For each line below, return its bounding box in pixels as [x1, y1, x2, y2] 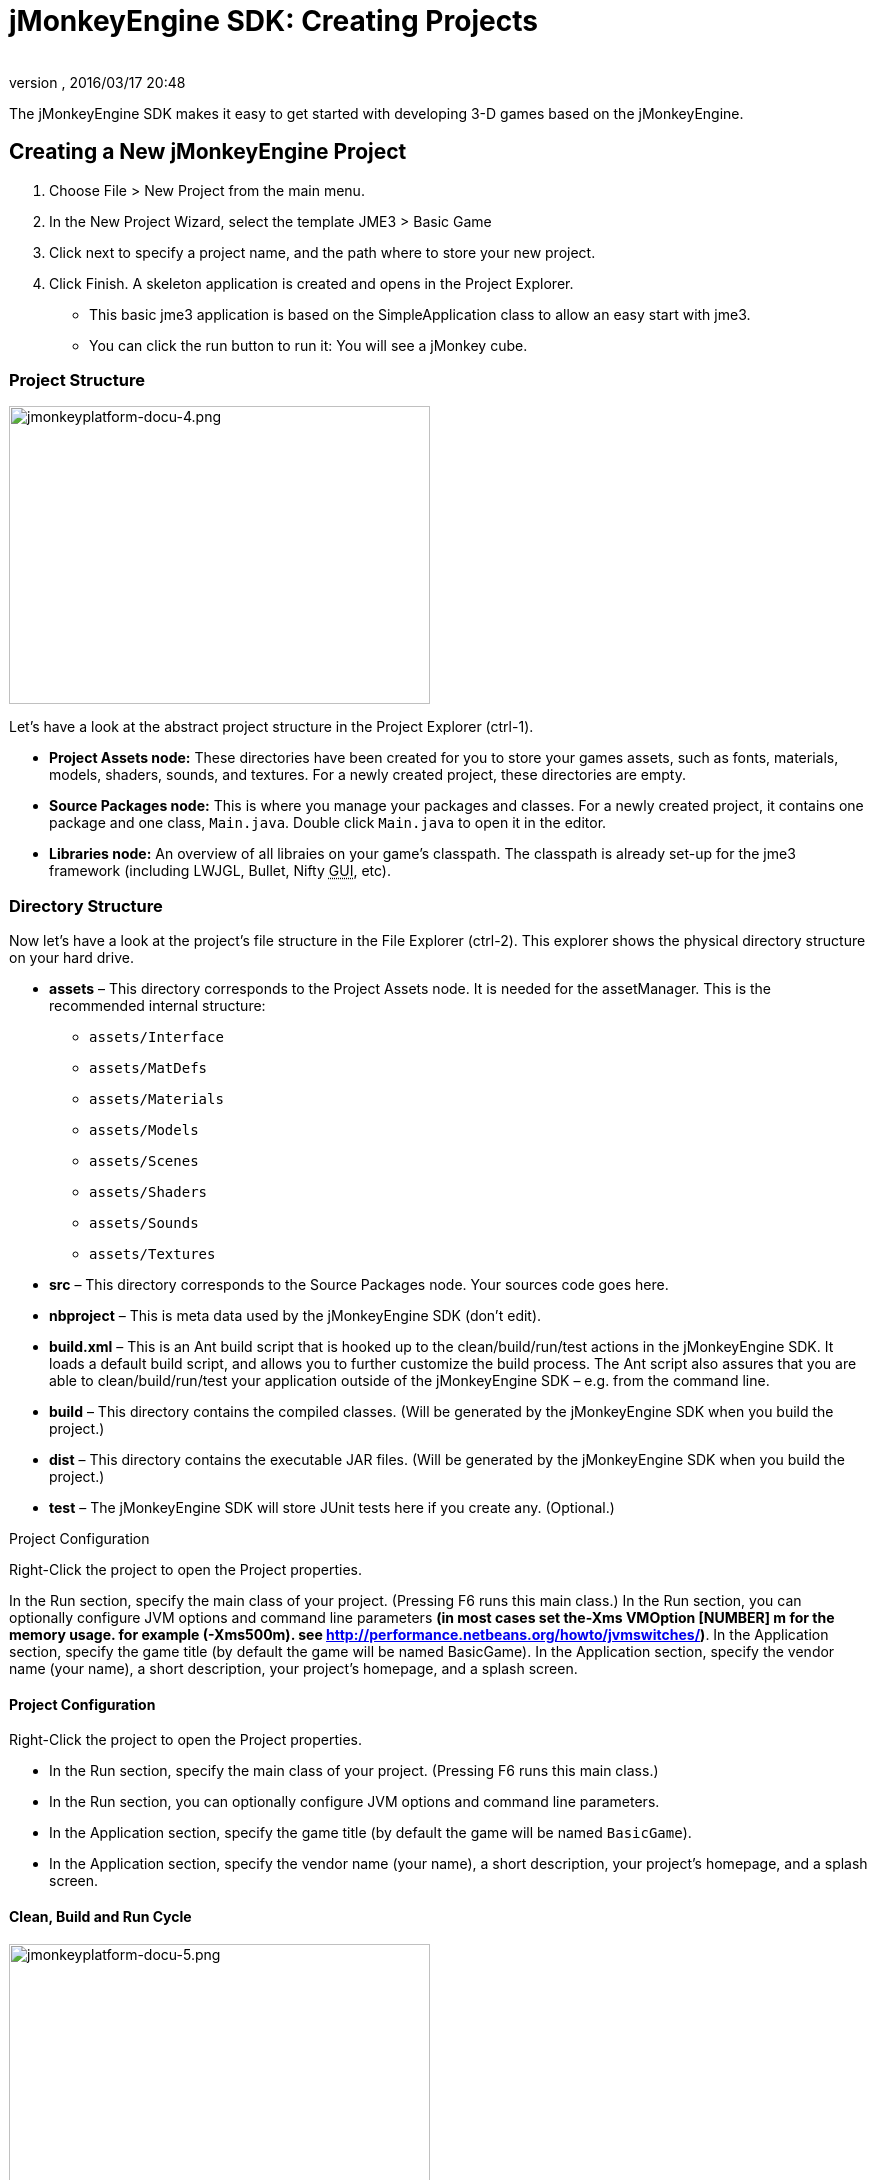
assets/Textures [89, 1246, 216, 1263]
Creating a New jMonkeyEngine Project [9, 139, 407, 165]
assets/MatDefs [89, 1060, 208, 1077]
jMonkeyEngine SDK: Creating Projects [9, 4, 538, 38]
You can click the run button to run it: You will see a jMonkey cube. [89, 336, 528, 354]
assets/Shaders [89, 1184, 208, 1201]
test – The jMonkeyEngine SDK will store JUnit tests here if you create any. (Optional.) [49, 1499, 615, 1517]
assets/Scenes [89, 1153, 199, 1170]
